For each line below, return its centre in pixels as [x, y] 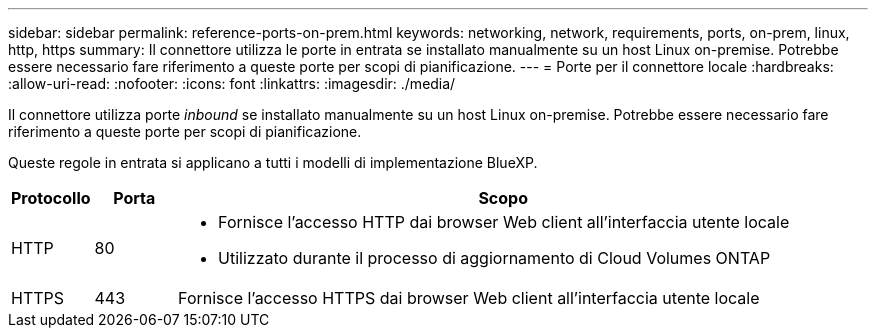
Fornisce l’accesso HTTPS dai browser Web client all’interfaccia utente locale [469, 298]
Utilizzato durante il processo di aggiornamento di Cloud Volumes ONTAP [494, 258]
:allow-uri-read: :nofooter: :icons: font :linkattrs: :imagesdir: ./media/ [232, 83]
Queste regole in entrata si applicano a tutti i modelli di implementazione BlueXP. [273, 162]
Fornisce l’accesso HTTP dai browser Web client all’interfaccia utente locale [504, 222]
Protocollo [51, 198]
